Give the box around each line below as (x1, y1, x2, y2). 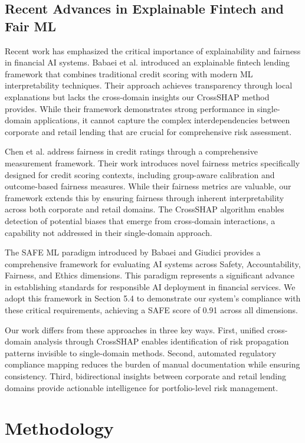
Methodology (5, 416, 114, 440)
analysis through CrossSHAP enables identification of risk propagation (34, 335, 289, 347)
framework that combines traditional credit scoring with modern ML (5, 67, 253, 80)
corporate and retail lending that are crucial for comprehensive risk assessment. (5, 125, 292, 137)
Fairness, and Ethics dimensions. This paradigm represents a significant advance (5, 269, 294, 281)
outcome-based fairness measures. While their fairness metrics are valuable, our (5, 180, 291, 192)
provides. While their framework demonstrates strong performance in (5, 102, 254, 114)
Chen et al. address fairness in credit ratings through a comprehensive (5, 145, 258, 157)
